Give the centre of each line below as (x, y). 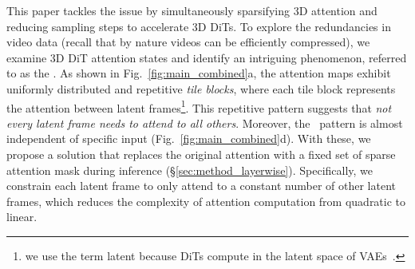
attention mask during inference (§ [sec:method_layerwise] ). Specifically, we (190, 170)
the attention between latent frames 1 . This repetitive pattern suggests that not (199, 106)
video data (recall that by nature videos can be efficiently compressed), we (188, 42)
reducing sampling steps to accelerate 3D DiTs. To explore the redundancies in (199, 26)
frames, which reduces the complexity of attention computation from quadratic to (206, 201)
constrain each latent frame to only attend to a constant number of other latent (201, 186)
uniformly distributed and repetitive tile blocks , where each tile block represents (201, 88)
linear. (22, 217)
